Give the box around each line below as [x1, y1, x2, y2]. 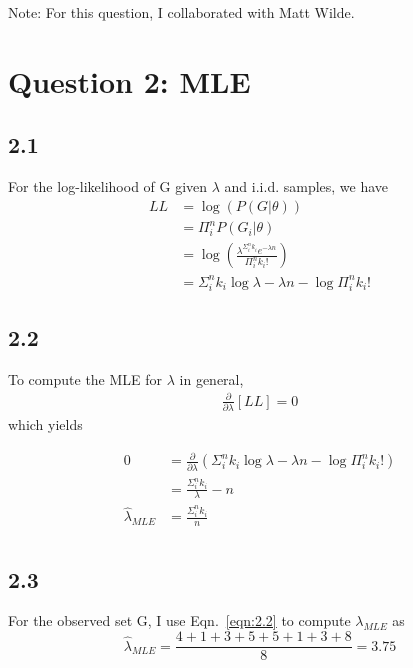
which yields [8, 414, 83, 435]
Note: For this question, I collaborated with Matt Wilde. [8, 2, 355, 22]
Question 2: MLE [8, 60, 251, 101]
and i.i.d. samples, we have [224, 176, 389, 197]
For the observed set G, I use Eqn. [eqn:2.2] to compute [8, 610, 351, 631]
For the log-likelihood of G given [8, 176, 208, 197]
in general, [179, 368, 244, 389]
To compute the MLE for [8, 368, 163, 389]
